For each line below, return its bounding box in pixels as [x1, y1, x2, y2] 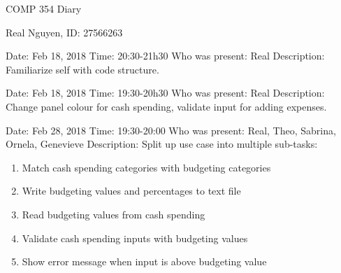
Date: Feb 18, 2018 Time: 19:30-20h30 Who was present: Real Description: [6, 85, 325, 100]
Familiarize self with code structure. [6, 62, 159, 76]
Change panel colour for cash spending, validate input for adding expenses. [6, 99, 327, 113]
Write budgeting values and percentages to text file [22, 183, 241, 198]
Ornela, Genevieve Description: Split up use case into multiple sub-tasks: [6, 136, 318, 151]
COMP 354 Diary [6, 1, 82, 15]
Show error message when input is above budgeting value [22, 254, 267, 269]
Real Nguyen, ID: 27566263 [6, 24, 123, 39]
